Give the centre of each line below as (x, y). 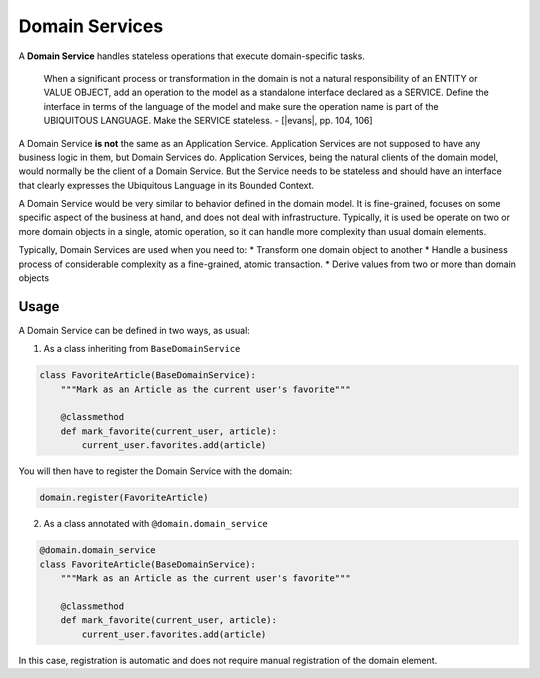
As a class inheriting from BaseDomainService (142, 349)
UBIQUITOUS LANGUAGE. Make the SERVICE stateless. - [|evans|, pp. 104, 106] (208, 121)
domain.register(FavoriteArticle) (124, 498)
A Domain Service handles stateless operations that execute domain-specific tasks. (191, 56)
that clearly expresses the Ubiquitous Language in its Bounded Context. (166, 185)
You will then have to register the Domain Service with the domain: (155, 471)
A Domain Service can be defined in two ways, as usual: (134, 330)
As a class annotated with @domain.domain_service (156, 524)
